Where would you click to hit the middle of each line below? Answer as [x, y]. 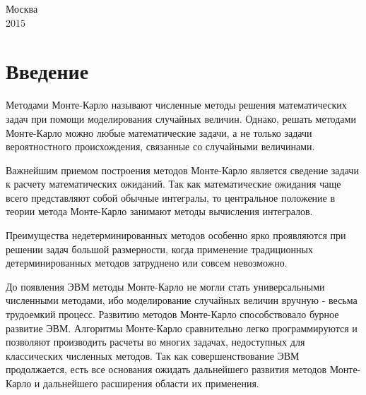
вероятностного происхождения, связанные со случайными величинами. [160, 146]
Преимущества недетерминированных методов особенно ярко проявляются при [176, 235]
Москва [22, 8]
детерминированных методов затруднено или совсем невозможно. [147, 263]
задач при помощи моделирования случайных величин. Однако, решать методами [181, 118]
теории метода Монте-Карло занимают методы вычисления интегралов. [159, 211]
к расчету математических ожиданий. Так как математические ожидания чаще [173, 184]
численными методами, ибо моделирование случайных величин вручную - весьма [182, 300]
